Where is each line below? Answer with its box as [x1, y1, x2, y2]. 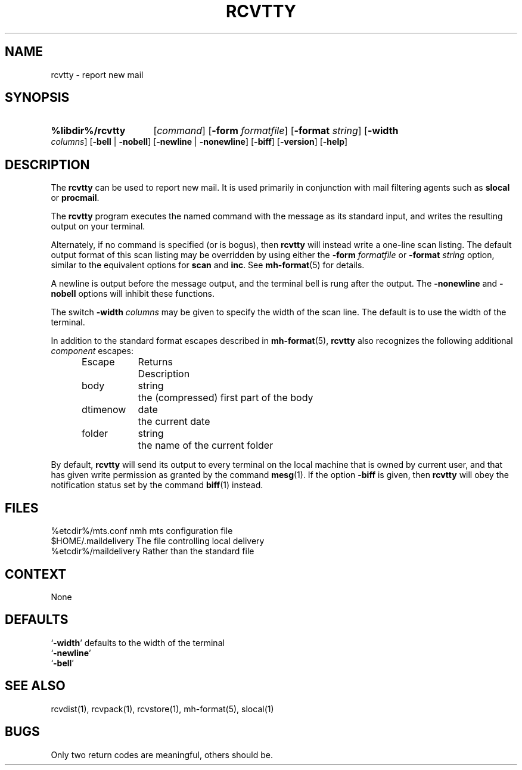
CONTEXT [5, 566, 67, 582]
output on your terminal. [51, 221, 145, 232]
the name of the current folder [138, 439, 274, 452]
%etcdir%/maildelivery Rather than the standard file [51, 546, 254, 557]
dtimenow [82, 403, 126, 416]
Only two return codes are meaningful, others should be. [51, 749, 273, 760]
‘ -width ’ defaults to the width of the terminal [51, 637, 225, 648]
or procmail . [51, 192, 100, 203]
